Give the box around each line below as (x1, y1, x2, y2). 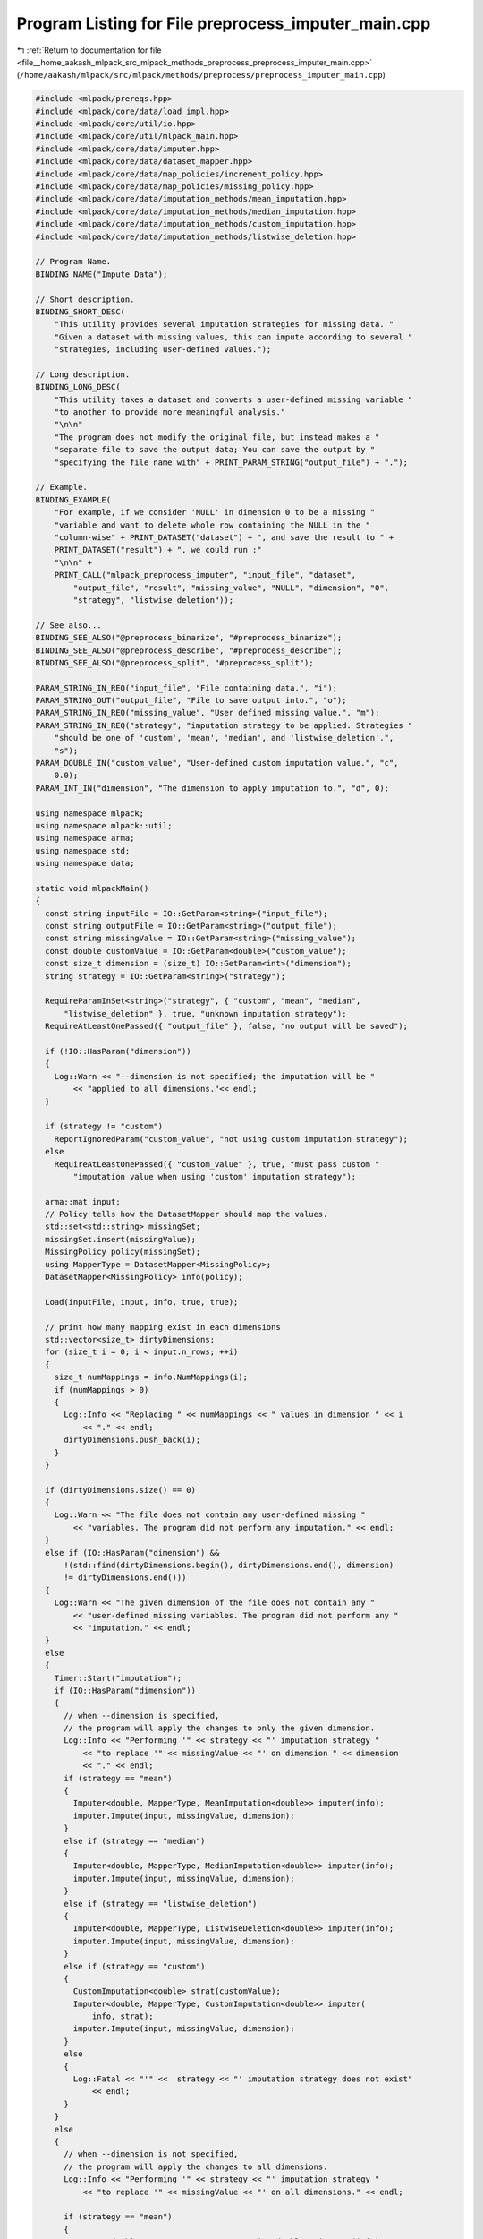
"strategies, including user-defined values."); (54, 345, 272, 355)
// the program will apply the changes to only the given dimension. (64, 1723, 376, 1733)
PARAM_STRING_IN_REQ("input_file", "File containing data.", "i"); (35, 682, 338, 693)
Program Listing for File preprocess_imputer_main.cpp (16, 13, 431, 33)
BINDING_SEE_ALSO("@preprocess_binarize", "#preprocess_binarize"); (35, 632, 343, 643)
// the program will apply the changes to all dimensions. (64, 2161, 328, 2172)
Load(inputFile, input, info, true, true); (45, 1297, 239, 1307)
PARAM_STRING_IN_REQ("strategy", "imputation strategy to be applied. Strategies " (35, 720, 413, 730)
